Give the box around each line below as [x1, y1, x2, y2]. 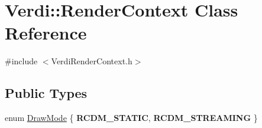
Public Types [5, 84, 88, 102]
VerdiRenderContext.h [51, 55, 132, 67]
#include [5, 55, 38, 67]
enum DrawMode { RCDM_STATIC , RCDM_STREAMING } [5, 111, 258, 124]
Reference [5, 21, 87, 45]
